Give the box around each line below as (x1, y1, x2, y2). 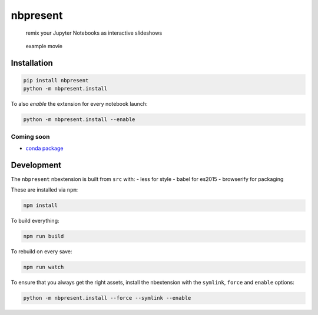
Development (11, 160, 62, 170)
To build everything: (11, 217, 59, 224)
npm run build (23, 233, 64, 240)
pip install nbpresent (23, 77, 89, 83)
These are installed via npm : (11, 186, 78, 193)
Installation (11, 58, 53, 68)
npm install (23, 202, 58, 209)
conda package (25, 145, 64, 152)
